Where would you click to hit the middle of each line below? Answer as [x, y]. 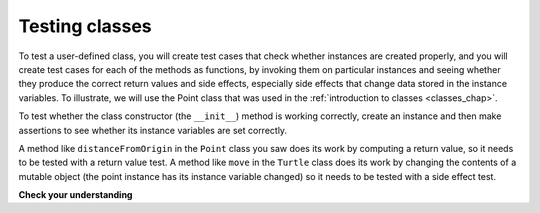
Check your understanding [75, 195]
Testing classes [85, 26]
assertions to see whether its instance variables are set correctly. [153, 130]
